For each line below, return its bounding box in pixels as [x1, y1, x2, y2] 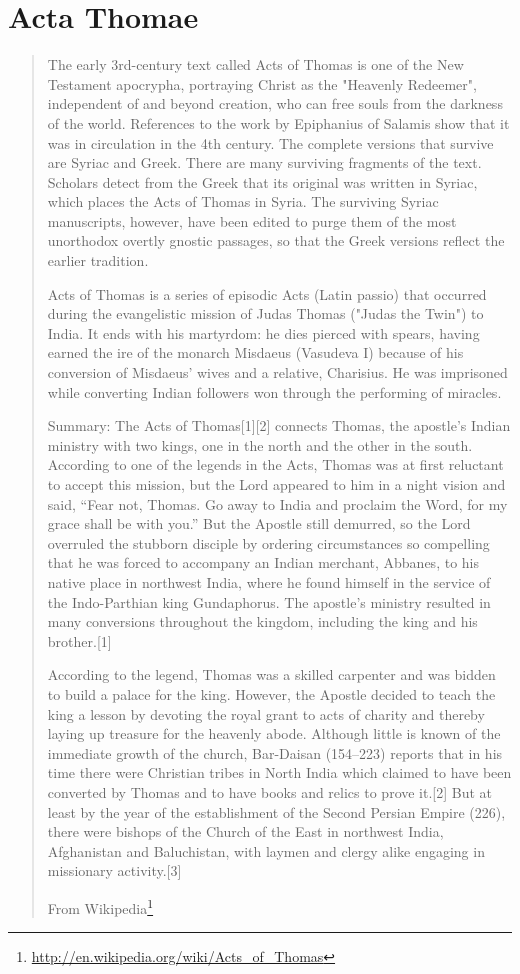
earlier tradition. [47, 250, 149, 271]
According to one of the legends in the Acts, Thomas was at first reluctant [47, 454, 504, 475]
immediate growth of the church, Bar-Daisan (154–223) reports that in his [47, 742, 503, 763]
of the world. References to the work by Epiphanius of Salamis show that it [47, 112, 510, 133]
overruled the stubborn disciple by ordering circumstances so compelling [47, 532, 490, 553]
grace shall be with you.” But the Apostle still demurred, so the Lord [47, 513, 471, 534]
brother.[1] [47, 630, 112, 651]
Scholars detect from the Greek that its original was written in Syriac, [47, 171, 478, 192]
